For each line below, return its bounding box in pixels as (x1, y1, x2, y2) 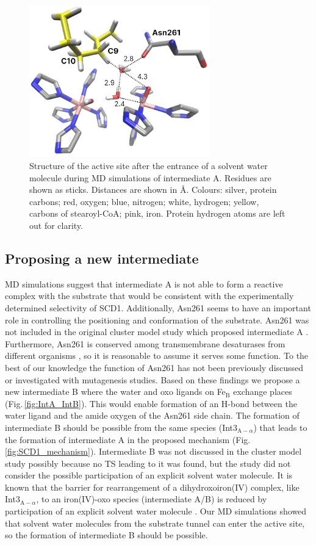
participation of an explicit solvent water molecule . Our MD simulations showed (5, 505, 307, 518)
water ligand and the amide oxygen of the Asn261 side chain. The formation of (5, 409, 300, 422)
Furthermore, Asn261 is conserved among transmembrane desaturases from (5, 337, 285, 350)
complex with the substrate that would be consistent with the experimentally (5, 289, 294, 302)
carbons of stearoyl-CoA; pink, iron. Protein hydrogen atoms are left (29, 207, 285, 220)
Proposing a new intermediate (5, 248, 199, 267)
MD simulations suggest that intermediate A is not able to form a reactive (5, 277, 283, 290)
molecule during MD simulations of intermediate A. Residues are (29, 171, 271, 184)
